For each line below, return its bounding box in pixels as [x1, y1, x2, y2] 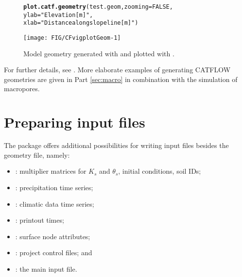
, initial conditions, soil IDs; [118, 166, 201, 176]
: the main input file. [15, 263, 77, 274]
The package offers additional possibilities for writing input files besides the [4, 140, 229, 150]
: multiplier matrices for [15, 166, 86, 176]
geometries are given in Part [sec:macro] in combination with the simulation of [4, 74, 238, 84]
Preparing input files [4, 112, 145, 132]
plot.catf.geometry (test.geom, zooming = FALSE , [23, 3, 173, 10]
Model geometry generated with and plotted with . [23, 48, 174, 58]
